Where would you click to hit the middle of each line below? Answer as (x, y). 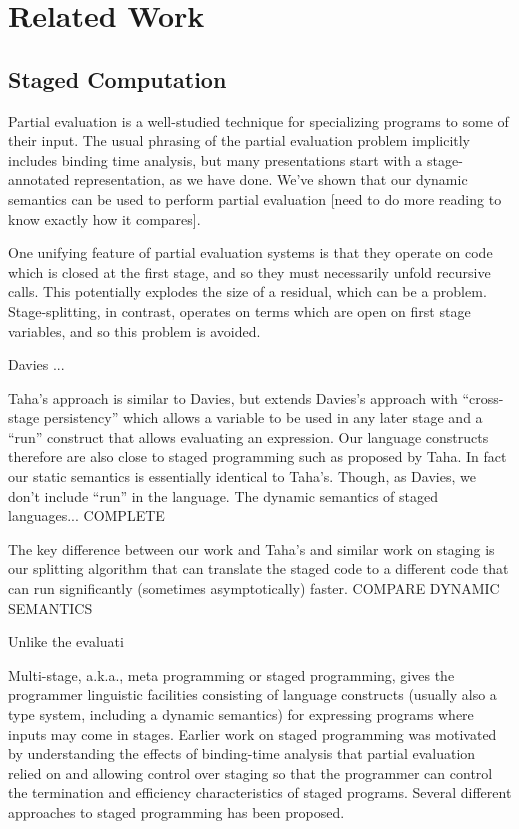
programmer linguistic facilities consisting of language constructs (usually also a (252, 694)
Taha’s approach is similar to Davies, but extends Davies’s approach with (233, 397)
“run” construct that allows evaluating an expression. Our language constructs (248, 436)
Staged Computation (117, 78)
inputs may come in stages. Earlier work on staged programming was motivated (252, 733)
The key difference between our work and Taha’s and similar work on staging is (251, 548)
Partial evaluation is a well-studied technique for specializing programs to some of (258, 120)
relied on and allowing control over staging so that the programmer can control (250, 772)
